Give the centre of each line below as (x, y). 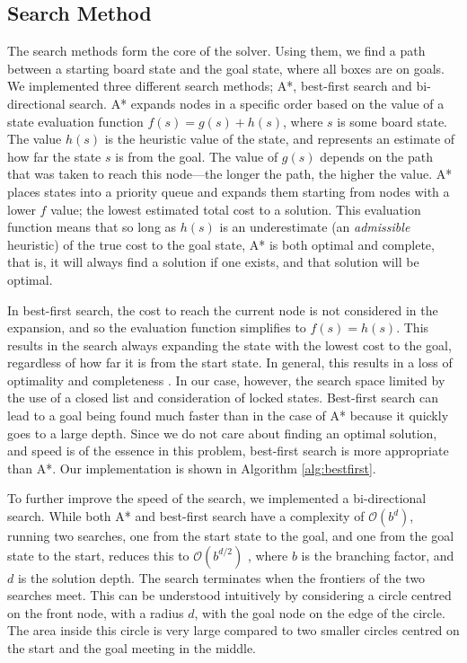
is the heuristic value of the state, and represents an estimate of (280, 139)
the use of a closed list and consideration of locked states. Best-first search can (223, 398)
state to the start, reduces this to (98, 555)
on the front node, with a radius (96, 612)
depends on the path (376, 156)
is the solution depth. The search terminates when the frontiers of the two (221, 577)
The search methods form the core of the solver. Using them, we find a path (216, 51)
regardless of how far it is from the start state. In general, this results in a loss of (230, 362)
